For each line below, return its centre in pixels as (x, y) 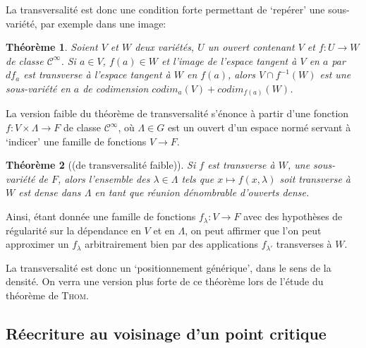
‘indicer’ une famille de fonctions (76, 141)
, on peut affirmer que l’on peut (253, 230)
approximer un (37, 244)
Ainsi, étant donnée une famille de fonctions (101, 216)
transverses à (304, 244)
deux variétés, (165, 47)
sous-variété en (38, 88)
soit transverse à (315, 178)
